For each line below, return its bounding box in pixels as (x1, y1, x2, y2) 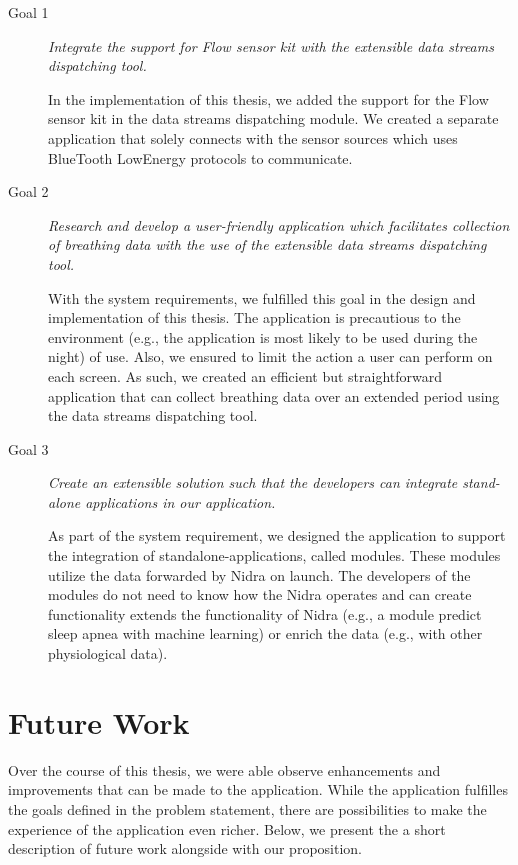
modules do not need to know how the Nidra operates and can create (48, 584, 472, 605)
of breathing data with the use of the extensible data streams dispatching (48, 234, 487, 255)
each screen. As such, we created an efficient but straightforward (48, 365, 443, 386)
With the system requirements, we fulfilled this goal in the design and (48, 287, 476, 308)
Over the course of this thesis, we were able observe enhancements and (8, 759, 441, 780)
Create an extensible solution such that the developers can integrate (48, 472, 458, 493)
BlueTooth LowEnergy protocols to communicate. (48, 147, 353, 168)
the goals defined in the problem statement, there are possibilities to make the (8, 798, 487, 819)
